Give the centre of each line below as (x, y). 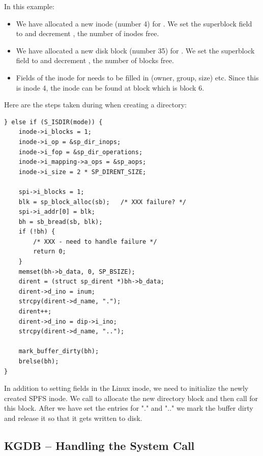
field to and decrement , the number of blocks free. (95, 60)
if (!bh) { (37, 232)
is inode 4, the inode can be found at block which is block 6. (110, 87)
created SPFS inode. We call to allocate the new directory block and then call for (131, 398)
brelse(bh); (39, 361)
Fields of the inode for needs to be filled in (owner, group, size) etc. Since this (137, 77)
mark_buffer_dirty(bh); (59, 351)
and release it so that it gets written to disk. (73, 418)
